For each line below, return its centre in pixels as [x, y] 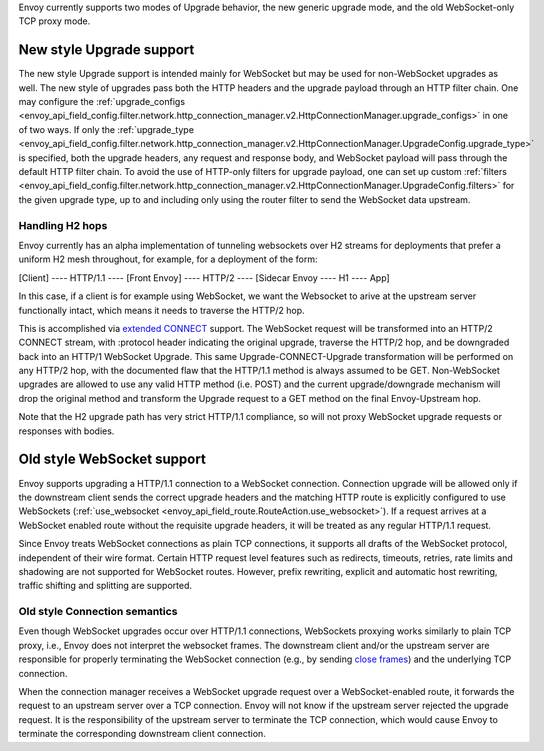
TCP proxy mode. [54, 21]
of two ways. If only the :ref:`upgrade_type [106, 129]
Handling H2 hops [63, 225]
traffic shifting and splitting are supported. [105, 586]
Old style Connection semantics [98, 612]
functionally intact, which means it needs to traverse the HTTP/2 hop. [161, 310]
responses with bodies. [66, 431]
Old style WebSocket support [112, 459]
